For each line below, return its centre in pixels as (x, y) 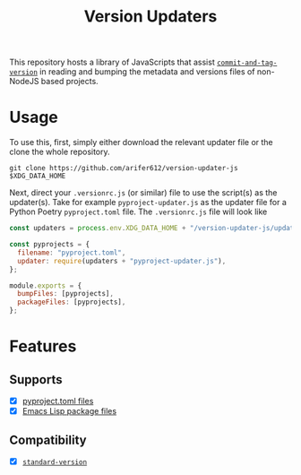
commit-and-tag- (247, 63)
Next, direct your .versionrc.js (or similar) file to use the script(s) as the (143, 193)
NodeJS (24, 82)
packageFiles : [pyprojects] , (72, 302)
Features (43, 346)
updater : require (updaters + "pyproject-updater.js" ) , (122, 261)
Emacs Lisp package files (69, 411)
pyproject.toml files (58, 401)
